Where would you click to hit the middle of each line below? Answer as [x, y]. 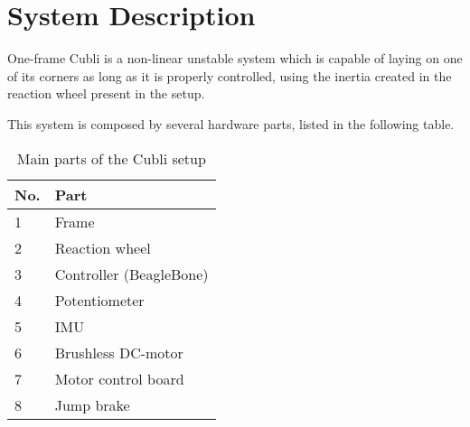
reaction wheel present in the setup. [106, 93]
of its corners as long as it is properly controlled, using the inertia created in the [230, 75]
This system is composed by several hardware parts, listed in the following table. [231, 123]
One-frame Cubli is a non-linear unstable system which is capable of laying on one [235, 58]
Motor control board [119, 378]
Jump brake [92, 404]
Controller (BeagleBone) [132, 274]
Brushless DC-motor [119, 352]
